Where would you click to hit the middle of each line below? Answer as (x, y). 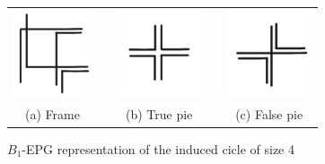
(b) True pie (159, 114)
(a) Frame (53, 114)
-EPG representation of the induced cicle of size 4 (158, 148)
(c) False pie (269, 114)
